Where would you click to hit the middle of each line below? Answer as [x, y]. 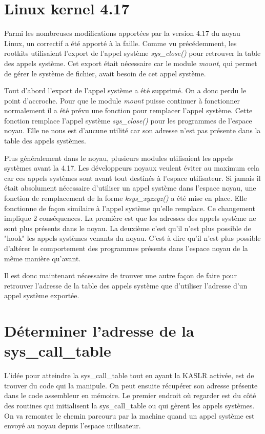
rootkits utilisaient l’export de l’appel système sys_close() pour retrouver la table [132, 53]
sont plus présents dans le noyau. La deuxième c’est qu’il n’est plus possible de [128, 228]
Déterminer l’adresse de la [99, 331]
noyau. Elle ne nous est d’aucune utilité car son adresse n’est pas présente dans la [132, 130]
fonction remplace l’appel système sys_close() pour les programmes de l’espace [128, 120]
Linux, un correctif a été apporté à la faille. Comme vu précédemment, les [120, 43]
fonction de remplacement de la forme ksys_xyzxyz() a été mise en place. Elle [126, 198]
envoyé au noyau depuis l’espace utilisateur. [73, 426]
